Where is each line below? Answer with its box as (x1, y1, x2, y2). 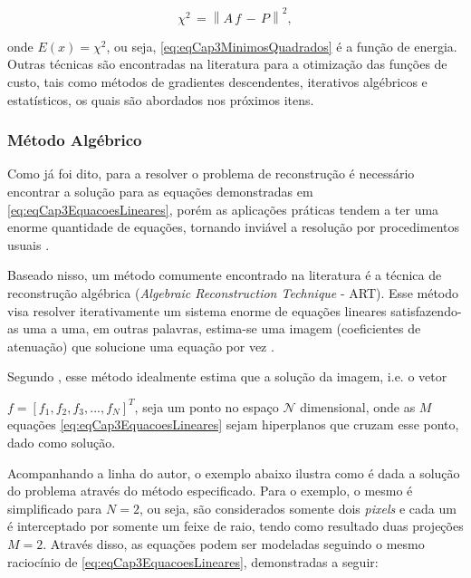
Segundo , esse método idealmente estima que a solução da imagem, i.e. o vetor (7, 367, 447, 386)
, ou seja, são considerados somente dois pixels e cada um (139, 498, 457, 517)
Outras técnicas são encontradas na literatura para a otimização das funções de (7, 54, 447, 73)
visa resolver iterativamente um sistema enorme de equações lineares (7, 301, 387, 320)
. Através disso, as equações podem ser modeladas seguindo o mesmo (43, 535, 425, 554)
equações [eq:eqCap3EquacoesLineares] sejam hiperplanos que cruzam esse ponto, (7, 415, 459, 434)
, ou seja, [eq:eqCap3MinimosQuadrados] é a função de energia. (106, 36, 457, 55)
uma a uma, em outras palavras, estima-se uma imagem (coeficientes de (23, 319, 421, 338)
